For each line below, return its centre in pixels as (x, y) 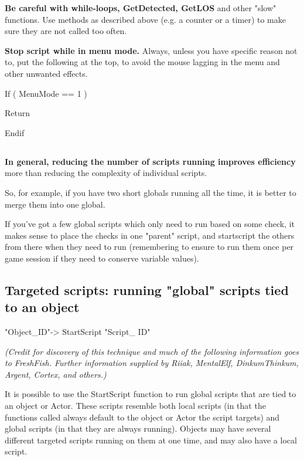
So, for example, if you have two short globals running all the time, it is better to (151, 192)
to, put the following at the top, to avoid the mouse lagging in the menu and (142, 62)
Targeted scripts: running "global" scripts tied (147, 289)
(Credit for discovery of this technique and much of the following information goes (152, 351)
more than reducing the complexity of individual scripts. (106, 173)
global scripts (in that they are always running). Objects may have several (138, 428)
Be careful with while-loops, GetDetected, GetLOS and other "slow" (141, 8)
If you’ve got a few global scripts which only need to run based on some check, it (150, 224)
